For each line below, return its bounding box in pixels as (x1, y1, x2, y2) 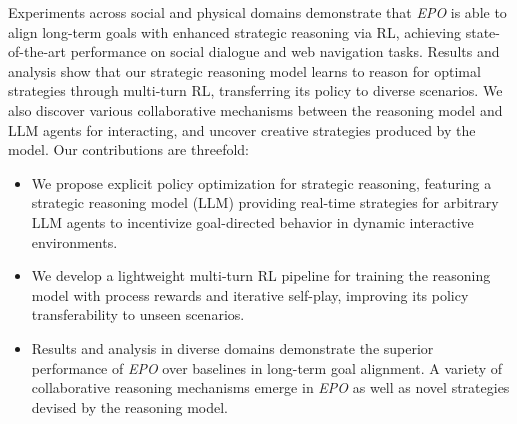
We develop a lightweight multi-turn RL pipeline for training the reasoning (31, 265, 491, 286)
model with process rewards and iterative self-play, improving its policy (31, 284, 469, 305)
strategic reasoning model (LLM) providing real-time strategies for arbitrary (31, 192, 499, 213)
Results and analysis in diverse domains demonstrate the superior (31, 337, 434, 358)
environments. (31, 231, 118, 252)
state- (465, 21, 500, 42)
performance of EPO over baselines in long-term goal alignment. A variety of (31, 357, 503, 378)
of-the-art (8, 41, 66, 62)
